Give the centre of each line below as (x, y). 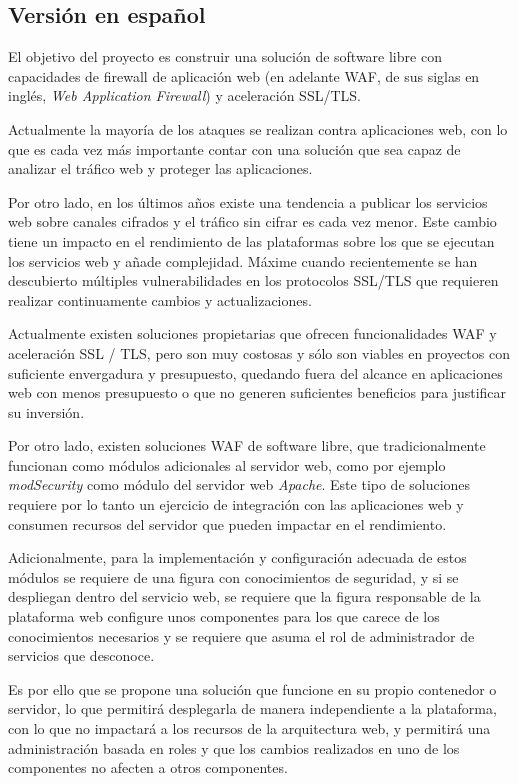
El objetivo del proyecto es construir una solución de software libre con (225, 56)
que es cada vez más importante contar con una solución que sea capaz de (234, 148)
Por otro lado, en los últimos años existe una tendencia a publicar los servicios (248, 201)
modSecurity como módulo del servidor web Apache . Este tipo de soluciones (239, 484)
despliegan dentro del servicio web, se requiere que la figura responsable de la (244, 596)
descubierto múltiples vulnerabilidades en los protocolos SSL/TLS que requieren (253, 280)
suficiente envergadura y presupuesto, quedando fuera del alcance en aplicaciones (255, 372)
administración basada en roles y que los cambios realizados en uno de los (234, 747)
